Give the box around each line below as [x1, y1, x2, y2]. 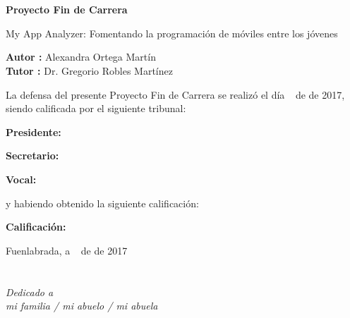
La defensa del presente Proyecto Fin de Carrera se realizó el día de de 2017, [6, 87, 345, 102]
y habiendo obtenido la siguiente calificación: [6, 195, 199, 210]
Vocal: [6, 171, 37, 186]
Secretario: [6, 148, 59, 163]
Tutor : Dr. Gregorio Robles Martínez [6, 63, 173, 78]
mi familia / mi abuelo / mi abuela [6, 298, 158, 313]
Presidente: [6, 124, 61, 139]
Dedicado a [6, 284, 54, 299]
